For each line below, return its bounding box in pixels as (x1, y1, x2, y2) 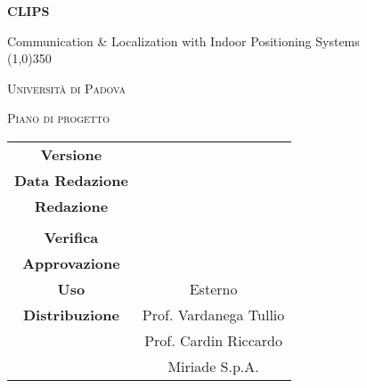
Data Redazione (14, 169, 128, 190)
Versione (40, 143, 102, 165)
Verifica (44, 226, 99, 247)
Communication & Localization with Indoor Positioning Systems (7, 31, 360, 50)
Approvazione (22, 252, 120, 273)
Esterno (189, 278, 238, 299)
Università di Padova (7, 78, 126, 97)
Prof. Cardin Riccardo (144, 329, 282, 351)
